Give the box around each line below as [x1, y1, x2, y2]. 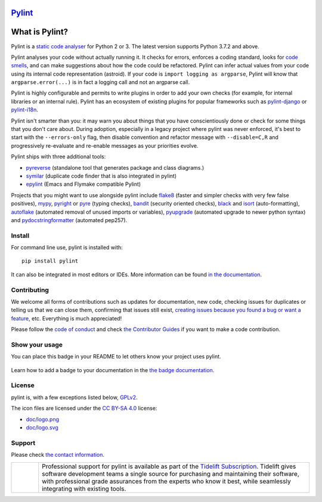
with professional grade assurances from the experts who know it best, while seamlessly [42, 477, 292, 485]
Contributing [11, 286, 49, 294]
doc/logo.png [26, 416, 60, 423]
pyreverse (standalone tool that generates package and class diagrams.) [26, 164, 205, 171]
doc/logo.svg [26, 424, 59, 431]
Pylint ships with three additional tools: [11, 153, 106, 160]
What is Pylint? [11, 27, 69, 37]
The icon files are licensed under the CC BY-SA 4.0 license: [11, 405, 157, 412]
